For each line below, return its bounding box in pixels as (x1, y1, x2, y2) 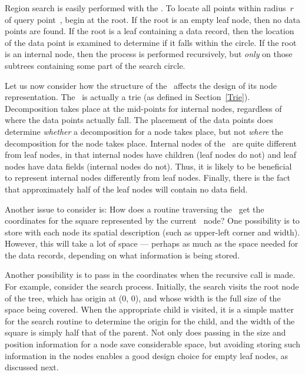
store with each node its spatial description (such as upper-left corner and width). (5, 225, 300, 238)
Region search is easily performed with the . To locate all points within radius (5, 2, 286, 14)
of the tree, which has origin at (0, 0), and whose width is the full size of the (5, 291, 281, 304)
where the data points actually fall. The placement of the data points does (5, 114, 273, 126)
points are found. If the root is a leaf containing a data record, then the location (5, 25, 294, 37)
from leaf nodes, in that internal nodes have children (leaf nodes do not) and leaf (5, 148, 297, 161)
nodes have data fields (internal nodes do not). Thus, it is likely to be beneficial (5, 160, 292, 172)
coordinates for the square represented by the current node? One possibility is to (5, 214, 300, 227)
